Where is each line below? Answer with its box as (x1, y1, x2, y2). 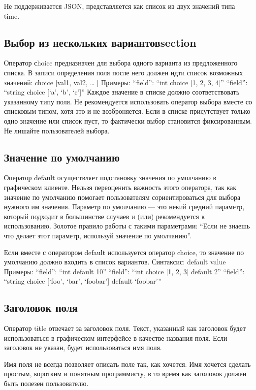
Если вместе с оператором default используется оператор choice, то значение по (4, 247, 244, 257)
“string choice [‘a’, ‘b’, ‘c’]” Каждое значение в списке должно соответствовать (4, 87, 240, 97)
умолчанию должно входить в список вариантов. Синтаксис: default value (4, 257, 226, 267)
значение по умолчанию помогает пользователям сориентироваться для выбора (4, 192, 241, 202)
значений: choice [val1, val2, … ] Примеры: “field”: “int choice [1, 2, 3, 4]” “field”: (4, 77, 248, 87)
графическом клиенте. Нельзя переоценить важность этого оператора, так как (4, 182, 237, 192)
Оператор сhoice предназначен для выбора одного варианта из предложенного (4, 58, 238, 68)
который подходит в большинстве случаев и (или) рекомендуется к (4, 211, 205, 221)
